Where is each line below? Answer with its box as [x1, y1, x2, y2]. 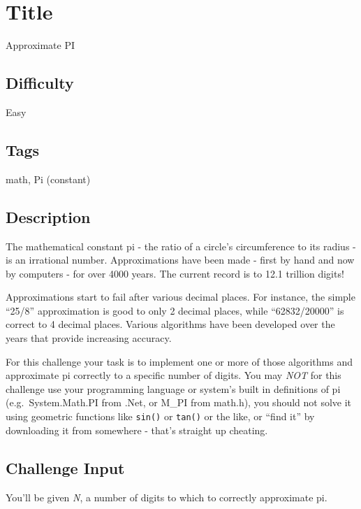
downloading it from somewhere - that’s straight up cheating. [6, 422, 268, 437]
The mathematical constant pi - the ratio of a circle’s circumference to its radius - [6, 238, 356, 253]
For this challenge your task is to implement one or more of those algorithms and [6, 354, 353, 368]
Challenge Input [6, 457, 125, 478]
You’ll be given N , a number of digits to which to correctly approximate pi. [6, 489, 327, 504]
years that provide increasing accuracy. [6, 331, 172, 345]
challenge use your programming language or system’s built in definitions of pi [6, 381, 341, 396]
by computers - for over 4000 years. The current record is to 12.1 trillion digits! [6, 266, 344, 280]
